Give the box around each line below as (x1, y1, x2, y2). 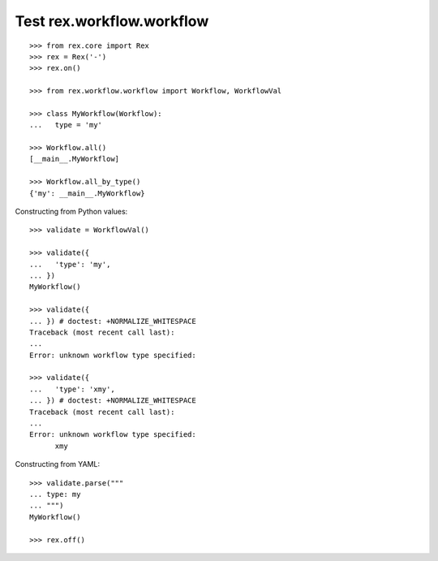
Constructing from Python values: (15, 207, 128, 217)
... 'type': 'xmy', (29, 384, 115, 394)
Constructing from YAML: (15, 460, 101, 469)
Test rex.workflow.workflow (15, 12, 209, 30)
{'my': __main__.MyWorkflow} (29, 188, 145, 198)
